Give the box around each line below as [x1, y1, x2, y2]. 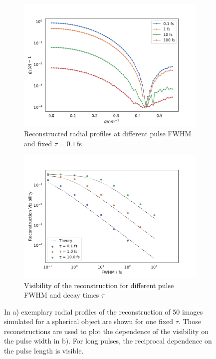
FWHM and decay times [24, 290, 99, 300]
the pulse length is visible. [4, 346, 84, 356]
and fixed [24, 138, 52, 148]
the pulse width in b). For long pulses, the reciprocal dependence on [4, 336, 212, 346]
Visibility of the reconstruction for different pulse [24, 280, 174, 290]
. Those [178, 316, 202, 327]
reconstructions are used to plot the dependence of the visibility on [4, 326, 209, 336]
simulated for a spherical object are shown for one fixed [4, 316, 174, 327]
